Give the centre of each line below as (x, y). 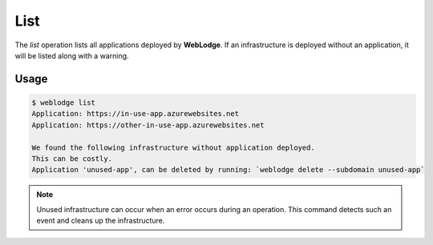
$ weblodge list (64, 102)
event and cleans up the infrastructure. (101, 221)
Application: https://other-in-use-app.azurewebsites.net (148, 125)
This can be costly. (72, 159)
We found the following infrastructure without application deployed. (174, 147)
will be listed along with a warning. (72, 55)
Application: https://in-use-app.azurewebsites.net (136, 114)
